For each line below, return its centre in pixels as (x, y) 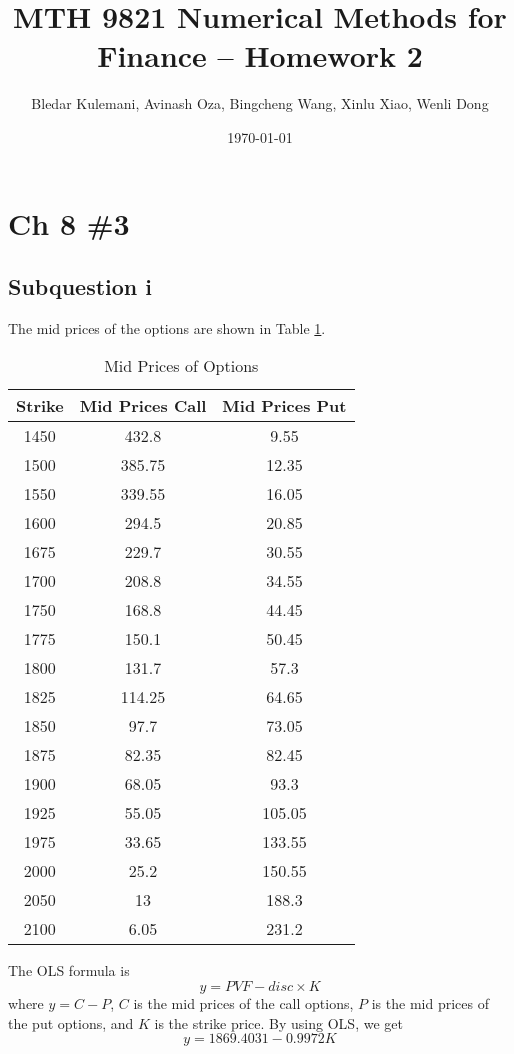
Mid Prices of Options (181, 366)
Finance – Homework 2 (260, 55)
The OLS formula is (69, 970)
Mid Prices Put (284, 406)
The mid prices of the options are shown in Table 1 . (167, 327)
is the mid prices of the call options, (243, 1003)
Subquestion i (80, 286)
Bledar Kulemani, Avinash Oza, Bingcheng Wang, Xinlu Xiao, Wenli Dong (260, 103)
